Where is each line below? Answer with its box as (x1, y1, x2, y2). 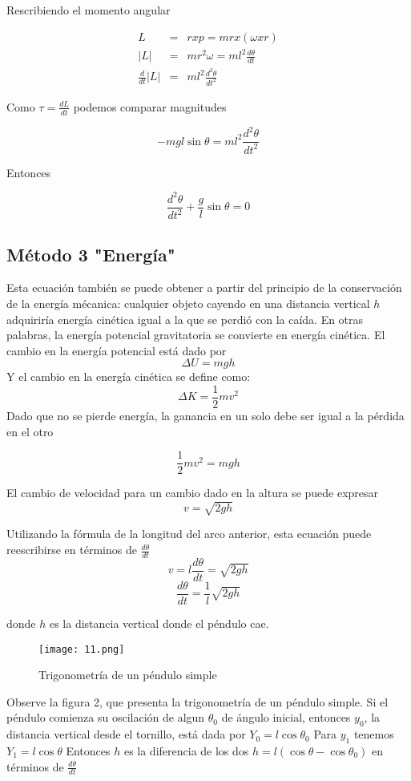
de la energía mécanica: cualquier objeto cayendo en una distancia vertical (6, 295, 370, 311)
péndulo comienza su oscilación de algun (6, 709, 205, 726)
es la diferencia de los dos (123, 743, 249, 759)
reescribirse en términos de (6, 541, 137, 558)
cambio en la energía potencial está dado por (6, 342, 227, 358)
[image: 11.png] (38, 643, 125, 655)
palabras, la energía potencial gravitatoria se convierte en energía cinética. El (6, 326, 385, 343)
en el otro (6, 423, 54, 439)
